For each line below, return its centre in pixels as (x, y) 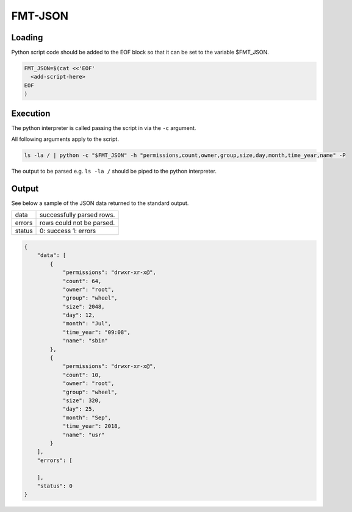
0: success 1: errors (68, 231)
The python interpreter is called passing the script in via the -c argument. (104, 128)
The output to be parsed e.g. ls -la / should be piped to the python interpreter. (114, 171)
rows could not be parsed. (77, 223)
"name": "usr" (84, 434)
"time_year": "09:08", (96, 332)
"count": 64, (82, 281)
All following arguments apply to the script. (65, 139)
